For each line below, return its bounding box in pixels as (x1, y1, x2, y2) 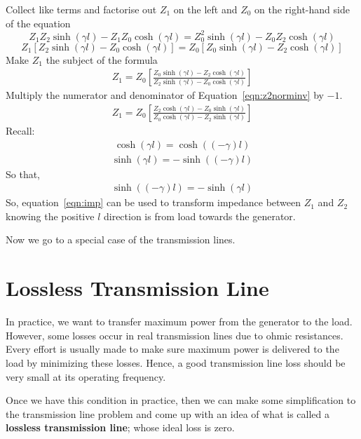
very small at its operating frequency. (6, 369, 166, 384)
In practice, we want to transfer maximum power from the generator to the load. (6, 314, 353, 329)
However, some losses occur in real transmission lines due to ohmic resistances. (6, 327, 343, 342)
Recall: (6, 123, 35, 137)
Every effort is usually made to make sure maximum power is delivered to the (6, 342, 339, 356)
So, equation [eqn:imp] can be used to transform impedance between (6, 195, 301, 210)
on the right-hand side (254, 2, 350, 16)
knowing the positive (6, 208, 95, 223)
